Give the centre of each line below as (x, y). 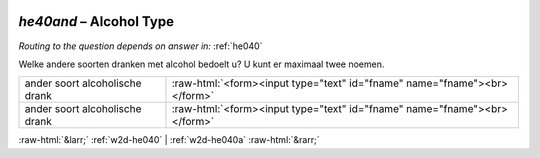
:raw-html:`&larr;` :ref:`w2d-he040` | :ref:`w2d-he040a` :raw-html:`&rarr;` (169, 140)
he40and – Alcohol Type (96, 21)
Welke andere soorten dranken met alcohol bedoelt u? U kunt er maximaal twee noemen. (201, 64)
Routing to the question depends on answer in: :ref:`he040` (140, 46)
